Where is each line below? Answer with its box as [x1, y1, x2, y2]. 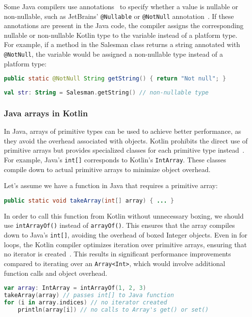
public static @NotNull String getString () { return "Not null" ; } [4, 75, 226, 82]
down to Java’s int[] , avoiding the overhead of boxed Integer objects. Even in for [4, 230, 248, 239]
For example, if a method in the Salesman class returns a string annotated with [4, 39, 240, 49]
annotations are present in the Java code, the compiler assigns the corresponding [4, 20, 244, 31]
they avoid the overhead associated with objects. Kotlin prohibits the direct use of [4, 135, 248, 145]
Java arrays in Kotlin [4, 107, 88, 119]
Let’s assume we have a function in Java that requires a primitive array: [4, 180, 218, 190]
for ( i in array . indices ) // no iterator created [4, 299, 167, 306]
